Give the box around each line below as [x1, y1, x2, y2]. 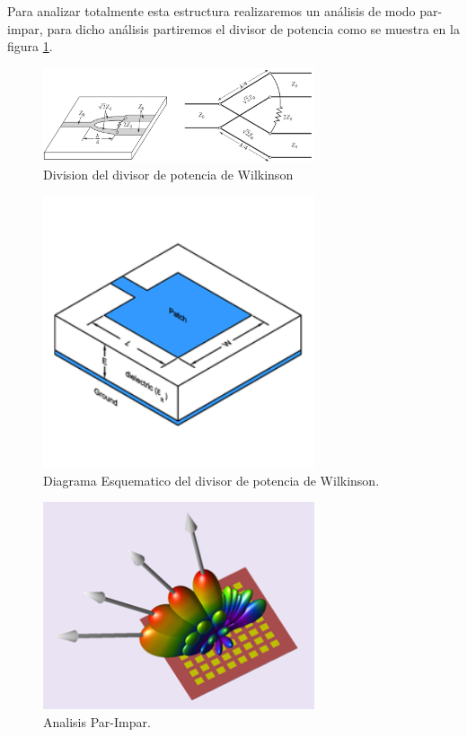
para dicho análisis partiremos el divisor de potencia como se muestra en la [47, 19, 460, 38]
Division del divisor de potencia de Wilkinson [43, 165, 294, 183]
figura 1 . [7, 37, 53, 56]
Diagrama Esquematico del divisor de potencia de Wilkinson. [43, 470, 380, 489]
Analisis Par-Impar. [43, 712, 151, 731]
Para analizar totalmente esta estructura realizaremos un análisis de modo [7, 2, 416, 20]
